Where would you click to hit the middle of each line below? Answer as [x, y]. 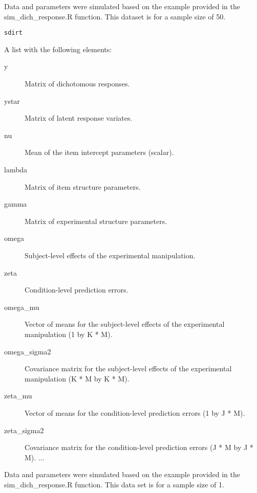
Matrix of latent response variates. [79, 118]
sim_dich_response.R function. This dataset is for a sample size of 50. [115, 16]
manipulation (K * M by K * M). [77, 378]
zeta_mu [18, 396]
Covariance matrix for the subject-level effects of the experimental [128, 368]
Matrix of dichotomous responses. [77, 84]
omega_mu [22, 307]
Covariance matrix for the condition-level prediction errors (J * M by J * [139, 447]
